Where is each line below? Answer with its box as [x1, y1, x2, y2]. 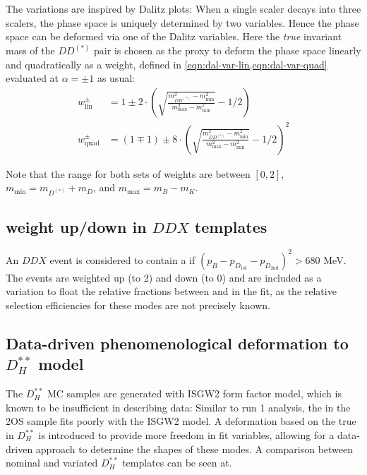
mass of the [6, 43, 55, 58]
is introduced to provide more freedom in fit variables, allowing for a [38, 428, 335, 443]
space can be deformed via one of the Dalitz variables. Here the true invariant [6, 29, 342, 44]
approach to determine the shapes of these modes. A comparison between [35, 441, 354, 456]
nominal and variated [6, 455, 98, 470]
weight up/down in [6, 215, 147, 237]
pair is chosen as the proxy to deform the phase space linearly [94, 43, 361, 58]
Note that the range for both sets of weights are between [6, 166, 251, 181]
